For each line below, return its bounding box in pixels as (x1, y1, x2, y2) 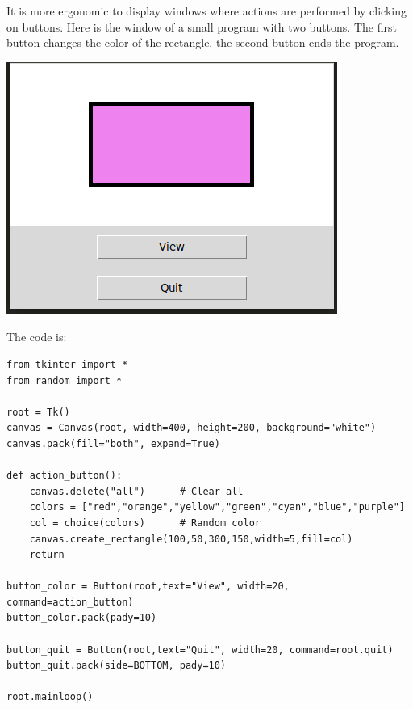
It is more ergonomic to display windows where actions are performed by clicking (6, 2, 407, 19)
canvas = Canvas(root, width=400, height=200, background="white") (6, 422, 377, 434)
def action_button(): (6, 470, 123, 482)
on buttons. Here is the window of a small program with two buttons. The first (6, 18, 397, 35)
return (29, 549, 65, 561)
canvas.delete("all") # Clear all (29, 485, 244, 497)
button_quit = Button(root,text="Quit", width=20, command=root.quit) (6, 644, 394, 656)
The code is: (6, 328, 67, 345)
